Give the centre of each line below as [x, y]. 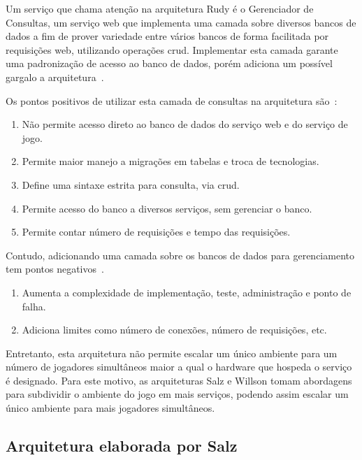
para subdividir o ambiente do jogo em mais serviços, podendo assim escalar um [177, 394]
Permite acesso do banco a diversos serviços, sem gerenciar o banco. [167, 208]
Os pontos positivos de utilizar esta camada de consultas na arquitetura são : [172, 100]
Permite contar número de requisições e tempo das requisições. [156, 232]
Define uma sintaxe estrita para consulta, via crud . [131, 184]
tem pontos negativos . [55, 269]
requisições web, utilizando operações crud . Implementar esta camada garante [172, 49]
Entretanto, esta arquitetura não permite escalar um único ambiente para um [172, 353]
